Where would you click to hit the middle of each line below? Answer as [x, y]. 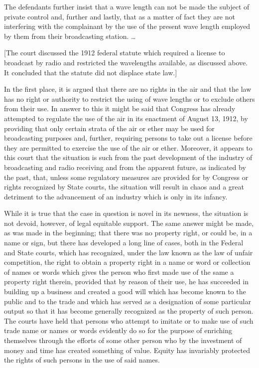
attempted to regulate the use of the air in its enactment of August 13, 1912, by [126, 118]
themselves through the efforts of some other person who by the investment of [123, 340]
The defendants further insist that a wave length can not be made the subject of [127, 6]
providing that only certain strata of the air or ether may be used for [109, 128]
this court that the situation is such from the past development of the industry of [128, 157]
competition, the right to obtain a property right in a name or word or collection [127, 262]
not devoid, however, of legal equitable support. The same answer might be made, [129, 223]
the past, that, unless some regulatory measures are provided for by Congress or [126, 177]
